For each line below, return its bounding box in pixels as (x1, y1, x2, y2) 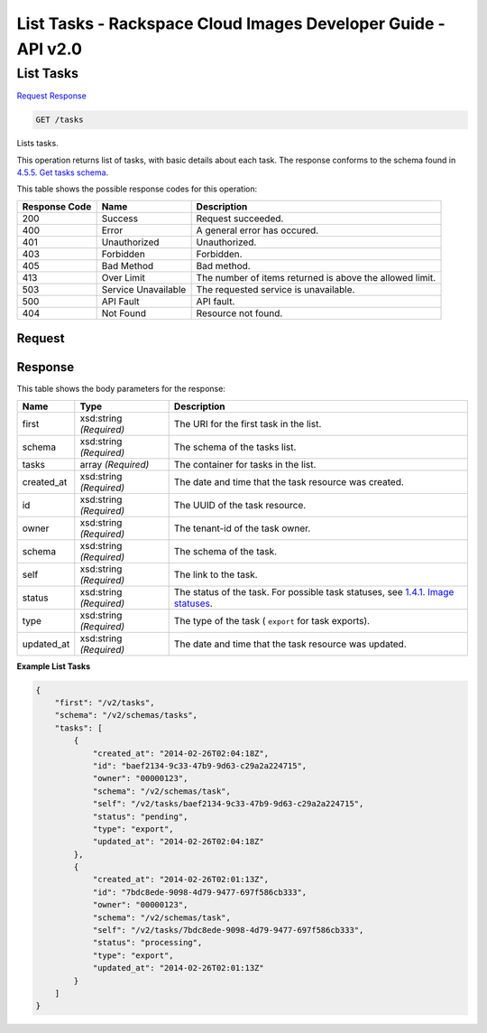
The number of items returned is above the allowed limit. (196, 271, 436, 284)
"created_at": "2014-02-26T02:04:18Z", (92, 748, 270, 758)
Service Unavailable (101, 283, 187, 295)
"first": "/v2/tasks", (54, 698, 155, 708)
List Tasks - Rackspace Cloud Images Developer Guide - (16, 14, 446, 33)
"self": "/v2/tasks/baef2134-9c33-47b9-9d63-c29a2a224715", (92, 799, 364, 809)
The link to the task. (173, 568, 258, 581)
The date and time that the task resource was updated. (173, 637, 407, 650)
